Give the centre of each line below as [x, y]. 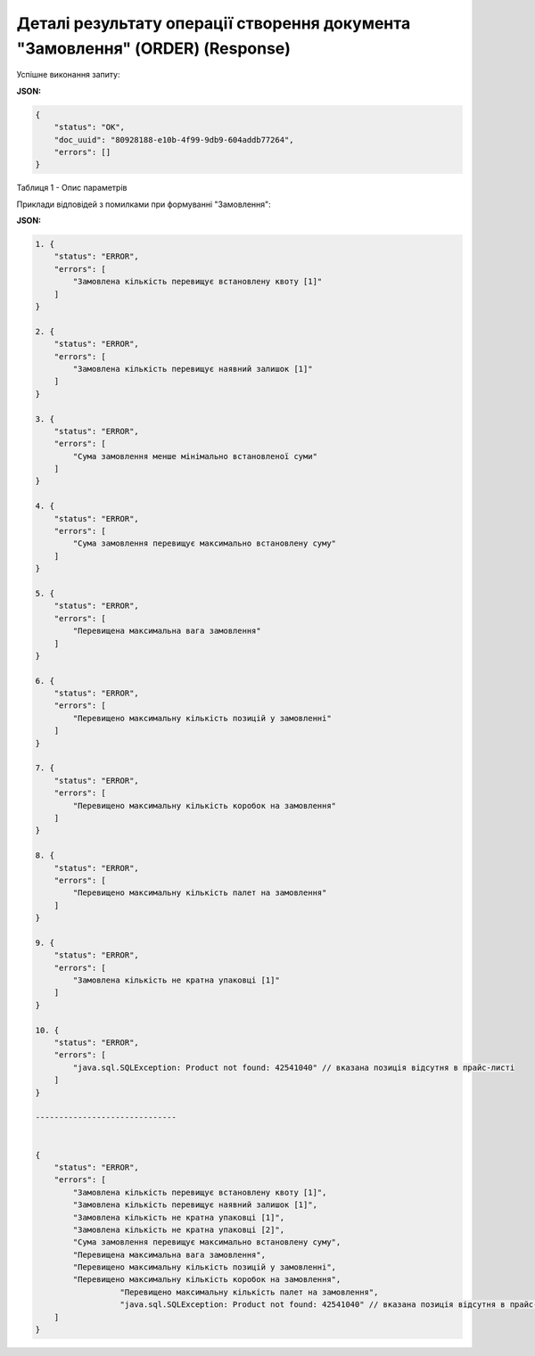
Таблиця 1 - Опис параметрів [72, 188]
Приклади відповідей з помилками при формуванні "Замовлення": [144, 204]
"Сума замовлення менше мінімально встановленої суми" [195, 456]
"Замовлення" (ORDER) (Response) [154, 48]
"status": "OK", [89, 127]
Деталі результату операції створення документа [214, 23]
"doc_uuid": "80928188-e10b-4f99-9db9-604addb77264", [174, 140]
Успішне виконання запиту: [68, 75]
